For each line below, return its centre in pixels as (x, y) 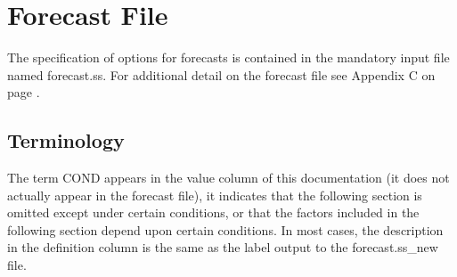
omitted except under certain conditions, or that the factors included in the (213, 212)
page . (24, 92)
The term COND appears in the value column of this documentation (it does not (228, 178)
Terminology (66, 140)
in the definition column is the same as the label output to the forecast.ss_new (223, 247)
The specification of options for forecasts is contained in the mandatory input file (228, 57)
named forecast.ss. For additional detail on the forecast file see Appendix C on (221, 74)
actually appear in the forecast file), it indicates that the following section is (215, 195)
